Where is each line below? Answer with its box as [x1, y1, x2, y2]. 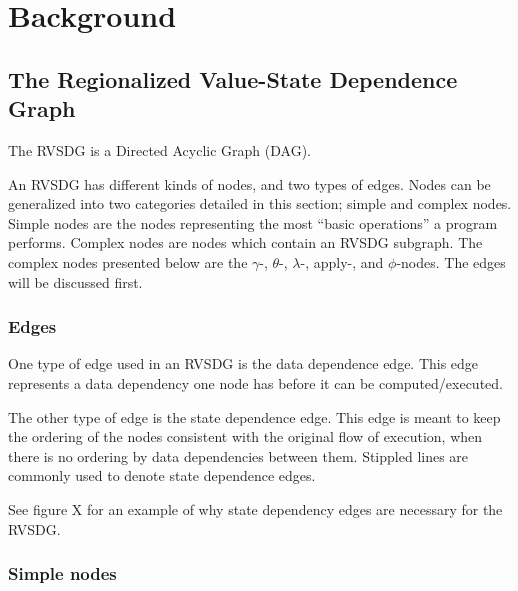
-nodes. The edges [396, 251, 506, 272]
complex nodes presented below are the [8, 251, 248, 272]
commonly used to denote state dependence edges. [8, 465, 316, 486]
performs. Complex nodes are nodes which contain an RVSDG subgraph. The [8, 232, 483, 253]
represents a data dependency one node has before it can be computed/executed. [8, 372, 503, 393]
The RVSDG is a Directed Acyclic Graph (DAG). [8, 139, 311, 160]
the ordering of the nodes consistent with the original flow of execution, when [8, 426, 483, 447]
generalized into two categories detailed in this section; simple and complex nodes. [8, 193, 512, 214]
